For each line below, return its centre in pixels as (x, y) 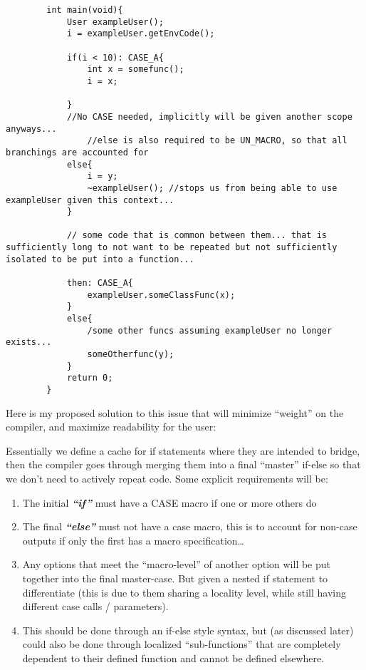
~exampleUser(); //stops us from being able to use (212, 188)
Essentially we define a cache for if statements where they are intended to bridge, (183, 450)
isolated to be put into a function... (100, 259)
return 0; (90, 378)
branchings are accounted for (77, 152)
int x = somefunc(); (136, 69)
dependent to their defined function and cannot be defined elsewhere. (173, 658)
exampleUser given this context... (90, 200)
